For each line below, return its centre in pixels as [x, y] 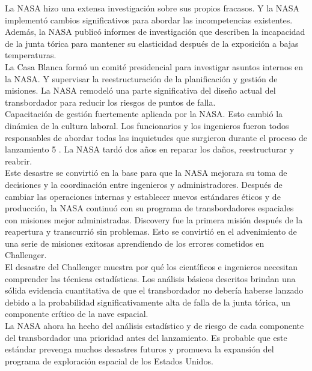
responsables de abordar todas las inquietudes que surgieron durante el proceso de [156, 137]
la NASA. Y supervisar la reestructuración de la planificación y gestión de [141, 78]
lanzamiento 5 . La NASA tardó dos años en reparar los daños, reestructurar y [150, 149]
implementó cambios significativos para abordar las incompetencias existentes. [149, 20]
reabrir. [19, 161]
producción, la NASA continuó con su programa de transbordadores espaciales [149, 208]
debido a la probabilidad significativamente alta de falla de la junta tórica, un [148, 302]
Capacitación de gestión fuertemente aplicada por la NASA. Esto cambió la [144, 114]
